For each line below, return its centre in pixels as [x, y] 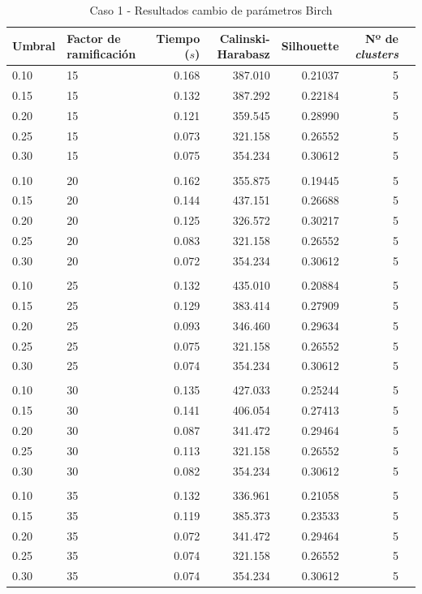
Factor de [94, 38]
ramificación [101, 54]
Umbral [34, 46]
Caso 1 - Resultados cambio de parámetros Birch [211, 10]
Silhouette [310, 46]
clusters [377, 54]
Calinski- [245, 38]
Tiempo [178, 38]
